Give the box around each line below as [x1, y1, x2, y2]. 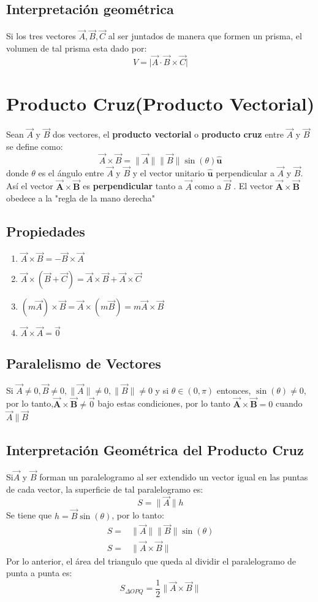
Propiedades [6, 222, 85, 241]
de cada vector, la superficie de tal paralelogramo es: [6, 482, 203, 495]
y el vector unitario [132, 166, 205, 179]
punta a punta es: [6, 566, 72, 579]
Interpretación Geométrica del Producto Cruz [6, 440, 304, 459]
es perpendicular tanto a [83, 179, 183, 192]
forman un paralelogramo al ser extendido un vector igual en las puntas [39, 470, 308, 483]
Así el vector [6, 179, 53, 192]
